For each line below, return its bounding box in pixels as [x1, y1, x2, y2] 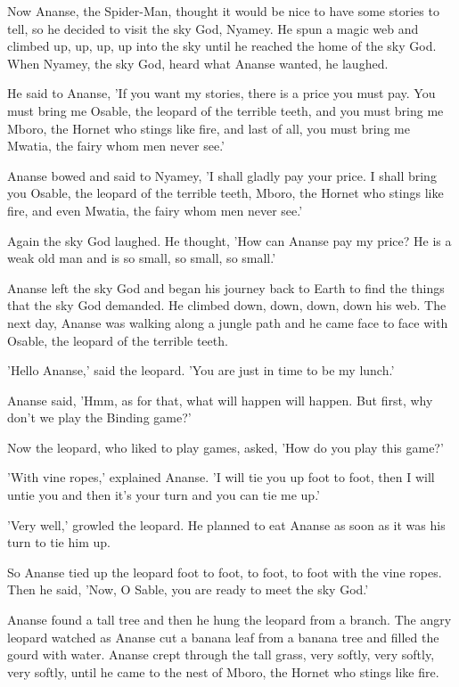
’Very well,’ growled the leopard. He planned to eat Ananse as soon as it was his [7, 515, 446, 534]
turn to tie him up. [7, 533, 111, 552]
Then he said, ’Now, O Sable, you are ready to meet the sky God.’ [7, 580, 369, 599]
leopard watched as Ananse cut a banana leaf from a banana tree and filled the [7, 627, 439, 646]
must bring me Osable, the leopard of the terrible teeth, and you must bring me [7, 101, 444, 119]
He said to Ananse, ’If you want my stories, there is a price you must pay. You [7, 84, 436, 102]
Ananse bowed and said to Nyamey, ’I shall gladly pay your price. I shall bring [7, 166, 437, 184]
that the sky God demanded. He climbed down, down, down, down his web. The [7, 296, 447, 315]
